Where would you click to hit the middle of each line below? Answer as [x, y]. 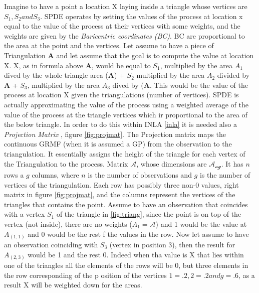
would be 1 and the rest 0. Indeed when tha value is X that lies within [136, 254]
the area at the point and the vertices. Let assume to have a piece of [109, 45]
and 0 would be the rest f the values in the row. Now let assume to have [138, 234]
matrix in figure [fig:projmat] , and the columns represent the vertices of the [120, 194]
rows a [14, 174]
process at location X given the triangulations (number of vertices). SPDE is [121, 95]
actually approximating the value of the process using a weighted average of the [126, 104]
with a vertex [25, 214]
